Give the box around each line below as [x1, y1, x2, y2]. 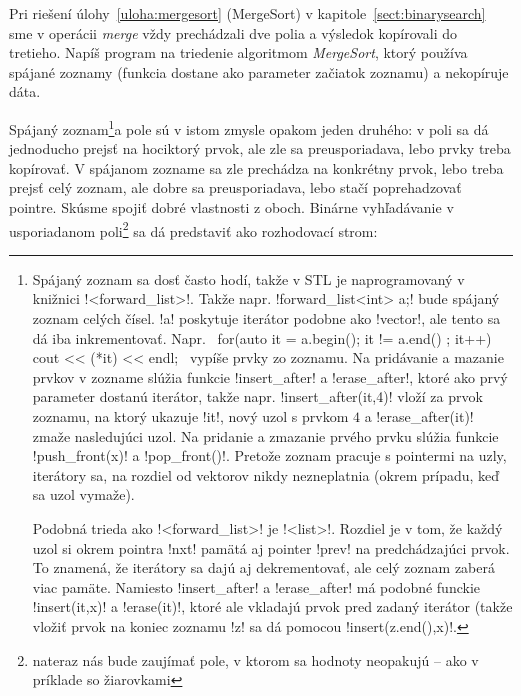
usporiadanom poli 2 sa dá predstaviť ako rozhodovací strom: [9, 217, 378, 241]
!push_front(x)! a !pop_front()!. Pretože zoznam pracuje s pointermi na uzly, [32, 445, 507, 466]
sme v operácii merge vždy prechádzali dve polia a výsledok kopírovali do [9, 22, 458, 43]
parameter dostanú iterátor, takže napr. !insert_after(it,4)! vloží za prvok [32, 386, 483, 407]
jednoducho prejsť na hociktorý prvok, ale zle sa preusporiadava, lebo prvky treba [9, 138, 511, 159]
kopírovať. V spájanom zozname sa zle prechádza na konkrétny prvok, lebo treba [9, 157, 504, 178]
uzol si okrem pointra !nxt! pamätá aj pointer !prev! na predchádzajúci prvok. [32, 537, 510, 558]
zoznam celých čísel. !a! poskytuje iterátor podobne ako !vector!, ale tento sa [32, 308, 501, 329]
